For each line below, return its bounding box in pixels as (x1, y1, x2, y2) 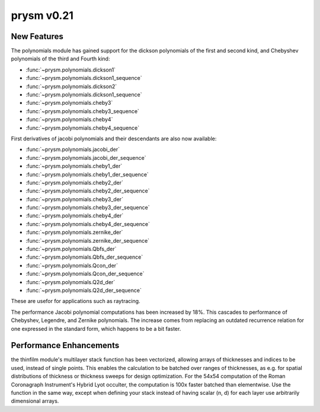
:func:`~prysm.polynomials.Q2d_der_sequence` (25, 287, 142, 294)
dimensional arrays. (11, 397, 59, 405)
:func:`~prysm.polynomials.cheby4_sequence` (25, 124, 140, 131)
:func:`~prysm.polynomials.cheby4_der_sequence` (25, 220, 151, 227)
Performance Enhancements (11, 340, 120, 350)
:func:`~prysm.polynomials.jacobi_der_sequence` (25, 154, 146, 161)
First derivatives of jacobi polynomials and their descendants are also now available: (11, 135, 217, 142)
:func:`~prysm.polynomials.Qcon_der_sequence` (25, 270, 145, 278)
